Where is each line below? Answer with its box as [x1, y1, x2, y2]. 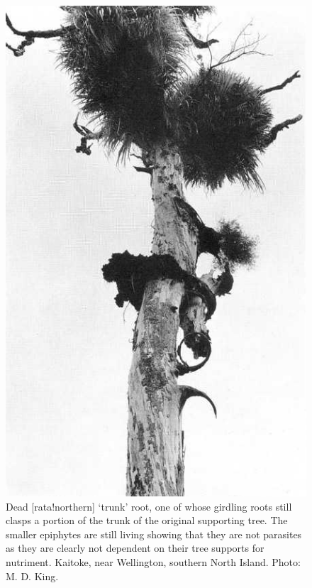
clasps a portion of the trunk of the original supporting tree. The [6, 513, 288, 528]
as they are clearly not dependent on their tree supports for [6, 540, 264, 555]
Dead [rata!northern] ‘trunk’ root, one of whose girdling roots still [6, 499, 292, 513]
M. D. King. [6, 568, 59, 583]
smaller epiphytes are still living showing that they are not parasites [6, 526, 302, 541]
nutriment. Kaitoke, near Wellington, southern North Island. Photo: [6, 555, 301, 569]
